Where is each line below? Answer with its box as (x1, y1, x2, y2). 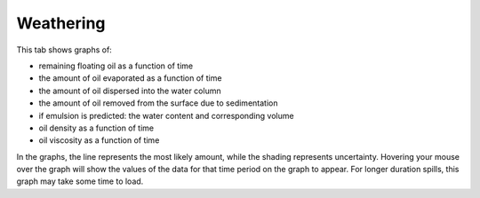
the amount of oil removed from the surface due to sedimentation (38, 98, 278, 108)
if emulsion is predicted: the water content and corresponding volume (38, 110, 294, 121)
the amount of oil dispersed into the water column (38, 85, 221, 96)
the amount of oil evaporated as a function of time (38, 73, 222, 83)
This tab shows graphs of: (16, 44, 113, 55)
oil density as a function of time (38, 123, 155, 133)
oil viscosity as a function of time (38, 135, 160, 146)
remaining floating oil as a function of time (38, 60, 194, 71)
